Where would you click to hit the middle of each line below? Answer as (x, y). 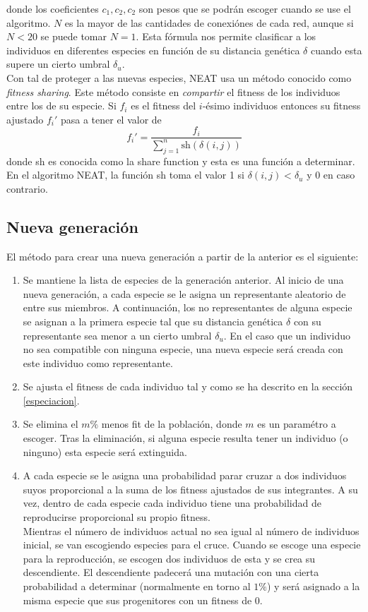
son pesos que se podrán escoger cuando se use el (245, 8)
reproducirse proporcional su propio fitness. (117, 517)
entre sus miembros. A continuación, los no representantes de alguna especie (188, 307)
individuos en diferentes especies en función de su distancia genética (153, 50)
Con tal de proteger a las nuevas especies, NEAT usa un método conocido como (179, 77)
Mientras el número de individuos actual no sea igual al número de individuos (191, 530)
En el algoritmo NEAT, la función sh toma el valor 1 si (126, 175)
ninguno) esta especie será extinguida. (105, 451)
